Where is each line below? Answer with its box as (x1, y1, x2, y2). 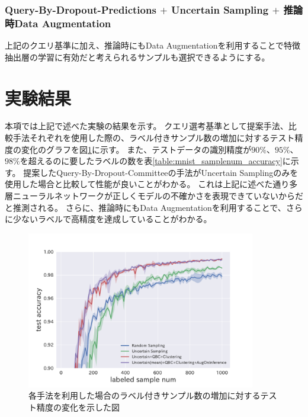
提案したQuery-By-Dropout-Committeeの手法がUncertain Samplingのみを (23, 166, 299, 178)
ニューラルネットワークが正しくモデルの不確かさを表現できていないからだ (12, 190, 303, 202)
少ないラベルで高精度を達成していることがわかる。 (12, 213, 212, 225)
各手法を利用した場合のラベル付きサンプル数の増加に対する (28, 389, 261, 402)
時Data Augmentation (5, 15, 111, 30)
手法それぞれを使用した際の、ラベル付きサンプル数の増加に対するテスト (12, 131, 295, 144)
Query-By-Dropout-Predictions (5, 2, 156, 17)
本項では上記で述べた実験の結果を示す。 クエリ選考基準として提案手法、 (5, 120, 288, 132)
